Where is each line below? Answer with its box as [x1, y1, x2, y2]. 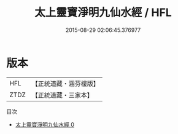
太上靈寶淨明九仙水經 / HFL [34, 6, 172, 20]
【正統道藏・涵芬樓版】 [31, 79, 100, 88]
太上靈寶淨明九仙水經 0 [15, 120, 75, 128]
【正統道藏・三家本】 [31, 90, 94, 99]
